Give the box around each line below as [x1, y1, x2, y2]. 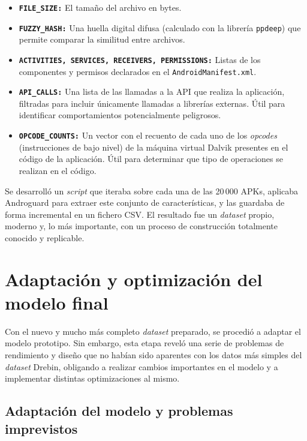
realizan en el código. [19, 164, 97, 176]
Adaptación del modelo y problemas [5, 401, 233, 420]
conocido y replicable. [5, 231, 85, 244]
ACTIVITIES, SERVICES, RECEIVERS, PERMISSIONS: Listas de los [19, 53, 261, 65]
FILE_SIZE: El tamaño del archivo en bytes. [19, 1, 182, 13]
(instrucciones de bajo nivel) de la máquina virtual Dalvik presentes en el [19, 140, 288, 153]
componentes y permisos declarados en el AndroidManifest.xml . [19, 65, 257, 77]
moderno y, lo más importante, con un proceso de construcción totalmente [5, 220, 278, 232]
